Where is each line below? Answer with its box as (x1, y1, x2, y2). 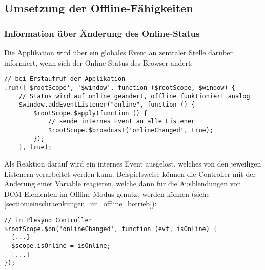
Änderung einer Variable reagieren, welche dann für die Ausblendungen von (4, 178, 241, 189)
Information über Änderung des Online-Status (4, 27, 200, 39)
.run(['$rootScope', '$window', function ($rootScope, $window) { (4, 84, 236, 91)
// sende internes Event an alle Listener (48, 118, 195, 126)
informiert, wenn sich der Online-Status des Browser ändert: (4, 57, 193, 68)
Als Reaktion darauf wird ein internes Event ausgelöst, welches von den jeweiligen (4, 158, 261, 169)
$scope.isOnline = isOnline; (11, 242, 111, 250)
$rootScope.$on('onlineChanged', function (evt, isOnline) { (4, 225, 217, 233)
